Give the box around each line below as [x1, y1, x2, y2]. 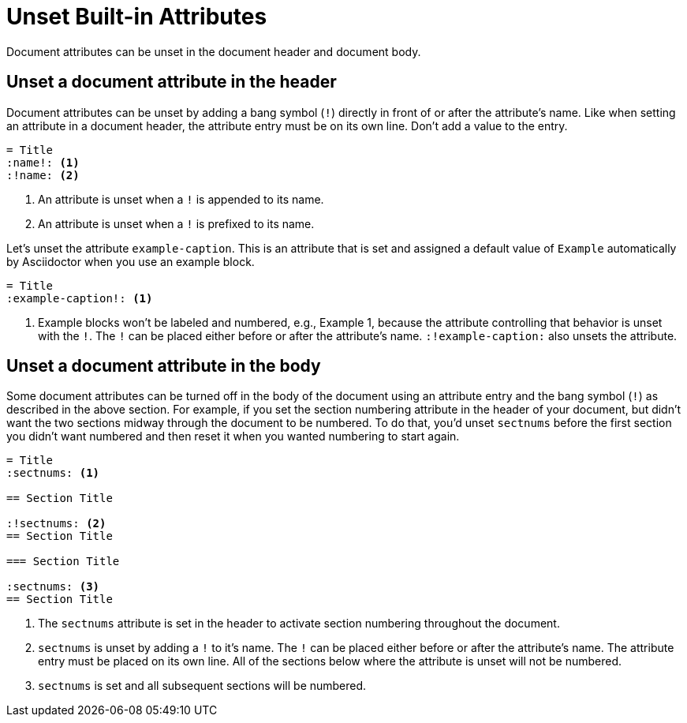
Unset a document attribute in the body [6, 356, 321, 376]
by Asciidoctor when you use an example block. [6, 254, 255, 268]
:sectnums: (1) [6, 466, 100, 480]
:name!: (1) [6, 155, 80, 169]
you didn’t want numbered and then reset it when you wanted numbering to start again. [6, 429, 460, 444]
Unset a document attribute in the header [6, 72, 337, 92]
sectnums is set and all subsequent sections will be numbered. [38, 679, 367, 693]
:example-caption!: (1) [6, 291, 153, 305]
